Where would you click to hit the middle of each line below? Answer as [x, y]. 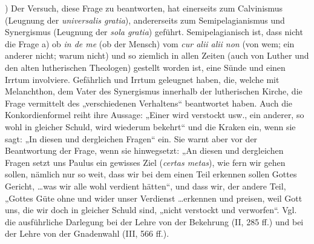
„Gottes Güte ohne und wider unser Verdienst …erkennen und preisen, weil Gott [154, 198]
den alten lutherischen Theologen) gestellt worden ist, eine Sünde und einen [145, 67]
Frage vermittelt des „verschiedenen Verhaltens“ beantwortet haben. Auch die [149, 103]
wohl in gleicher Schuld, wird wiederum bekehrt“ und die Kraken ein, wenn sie [150, 126]
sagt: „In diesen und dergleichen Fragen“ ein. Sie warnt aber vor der [131, 138]
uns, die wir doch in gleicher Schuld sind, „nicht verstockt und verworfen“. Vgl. [151, 210]
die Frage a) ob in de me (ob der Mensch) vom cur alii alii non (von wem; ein [150, 43]
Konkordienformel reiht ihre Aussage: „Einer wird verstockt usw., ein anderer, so [155, 115]
